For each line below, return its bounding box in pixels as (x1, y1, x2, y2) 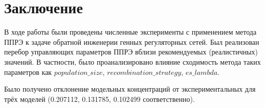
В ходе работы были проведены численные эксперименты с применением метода (4, 26, 257, 37)
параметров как (4, 66, 52, 77)
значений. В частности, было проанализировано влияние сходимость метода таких (4, 56, 261, 67)
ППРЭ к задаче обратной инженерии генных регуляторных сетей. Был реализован (4, 36, 259, 47)
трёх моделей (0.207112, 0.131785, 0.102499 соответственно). (4, 93, 195, 104)
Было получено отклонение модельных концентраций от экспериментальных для (4, 84, 256, 94)
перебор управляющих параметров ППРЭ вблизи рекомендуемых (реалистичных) (4, 46, 258, 57)
